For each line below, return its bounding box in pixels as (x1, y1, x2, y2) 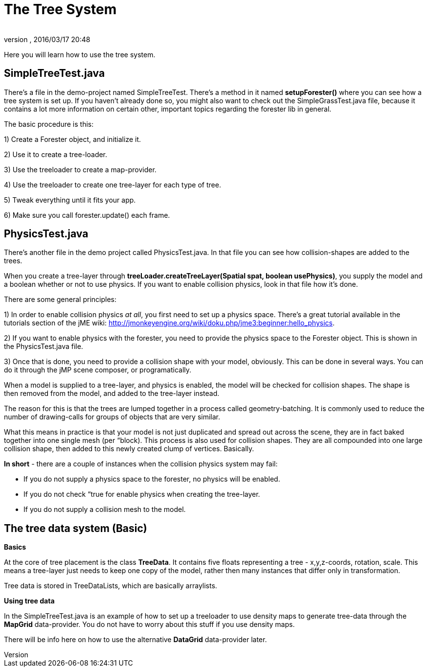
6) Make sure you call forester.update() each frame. (4, 210, 170, 219)
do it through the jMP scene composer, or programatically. (4, 366, 192, 374)
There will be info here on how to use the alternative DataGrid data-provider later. (4, 635, 267, 644)
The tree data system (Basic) (4, 522, 147, 534)
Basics (4, 543, 26, 552)
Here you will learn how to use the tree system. (4, 50, 156, 59)
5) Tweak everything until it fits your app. (4, 195, 136, 204)
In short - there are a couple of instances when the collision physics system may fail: (4, 460, 278, 468)
